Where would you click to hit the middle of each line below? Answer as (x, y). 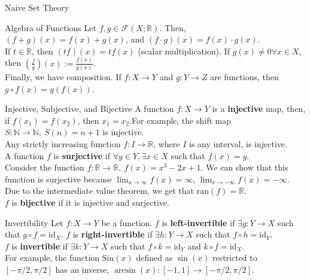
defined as (154, 258)
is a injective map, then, (259, 109)
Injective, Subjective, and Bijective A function (89, 109)
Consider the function (45, 167)
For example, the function (52, 258)
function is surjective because (58, 179)
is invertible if (39, 246)
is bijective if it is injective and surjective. (90, 202)
